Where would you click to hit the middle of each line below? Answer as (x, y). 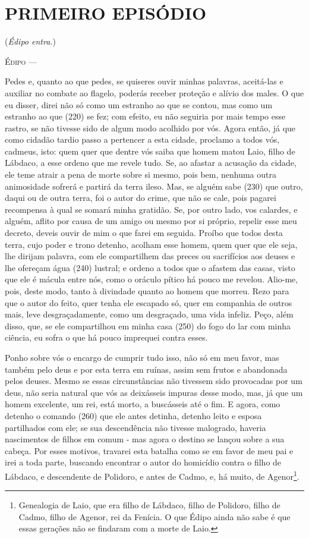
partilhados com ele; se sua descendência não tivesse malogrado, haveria (135, 427)
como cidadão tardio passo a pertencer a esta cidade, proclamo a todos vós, (142, 139)
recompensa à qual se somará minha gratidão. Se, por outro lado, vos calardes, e (151, 209)
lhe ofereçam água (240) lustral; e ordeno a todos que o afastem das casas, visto (150, 267)
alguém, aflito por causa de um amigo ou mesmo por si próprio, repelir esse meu (151, 221)
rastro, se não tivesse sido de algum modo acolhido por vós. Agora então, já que (150, 128)
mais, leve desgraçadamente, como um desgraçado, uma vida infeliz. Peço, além (149, 314)
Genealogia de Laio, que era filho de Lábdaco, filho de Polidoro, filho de (149, 505)
